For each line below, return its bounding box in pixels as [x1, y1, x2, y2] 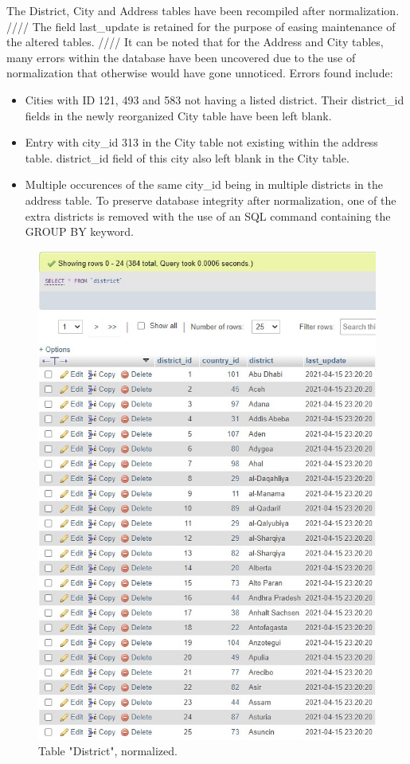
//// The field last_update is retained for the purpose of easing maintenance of [6, 18, 396, 34]
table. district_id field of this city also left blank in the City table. [25, 149, 349, 166]
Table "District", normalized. [38, 742, 178, 759]
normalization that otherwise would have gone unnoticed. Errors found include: [6, 65, 393, 81]
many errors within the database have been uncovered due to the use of [6, 49, 356, 65]
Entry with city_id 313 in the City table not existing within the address [25, 134, 378, 151]
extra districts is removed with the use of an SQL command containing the [25, 207, 391, 224]
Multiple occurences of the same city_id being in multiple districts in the [25, 176, 383, 193]
